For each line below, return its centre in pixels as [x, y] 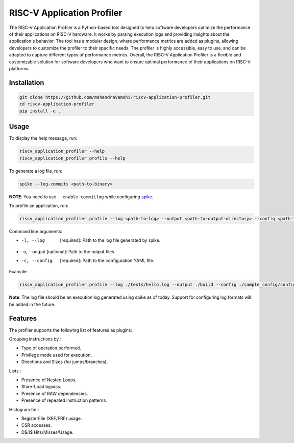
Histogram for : [24, 409]
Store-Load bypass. [41, 387]
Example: [18, 272]
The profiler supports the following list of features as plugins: [71, 330]
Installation [26, 83]
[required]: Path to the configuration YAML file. [107, 261]
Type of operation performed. [51, 348]
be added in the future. [32, 304]
